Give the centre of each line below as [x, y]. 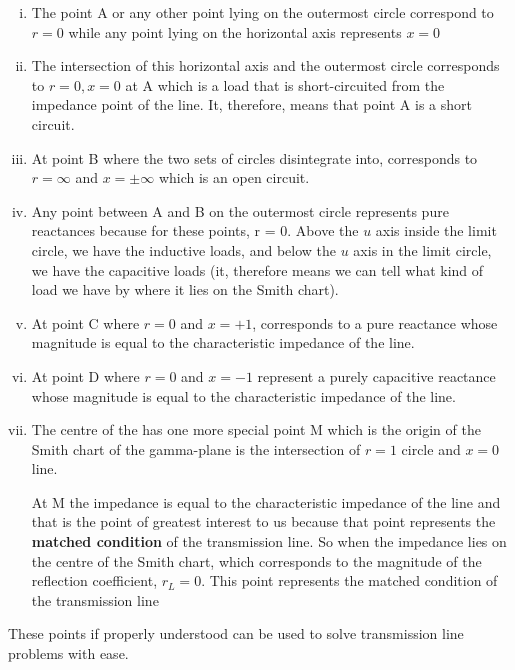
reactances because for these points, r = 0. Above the [195, 230]
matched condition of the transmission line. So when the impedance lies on [269, 541]
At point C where [85, 322]
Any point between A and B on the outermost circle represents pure [240, 210]
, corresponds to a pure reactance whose [375, 322]
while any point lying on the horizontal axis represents [235, 31]
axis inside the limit [436, 230]
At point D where [85, 375]
